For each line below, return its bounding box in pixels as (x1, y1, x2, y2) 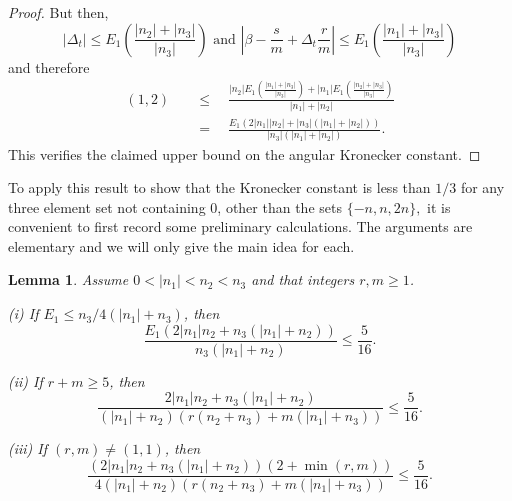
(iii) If (8, 438, 48, 459)
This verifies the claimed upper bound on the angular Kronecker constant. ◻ (8, 143, 481, 164)
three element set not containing (8, 196, 206, 217)
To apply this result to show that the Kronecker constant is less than (8, 177, 431, 198)
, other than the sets (217, 196, 342, 217)
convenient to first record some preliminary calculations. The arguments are (8, 216, 473, 237)
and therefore (8, 56, 90, 77)
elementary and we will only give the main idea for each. (8, 235, 355, 256)
